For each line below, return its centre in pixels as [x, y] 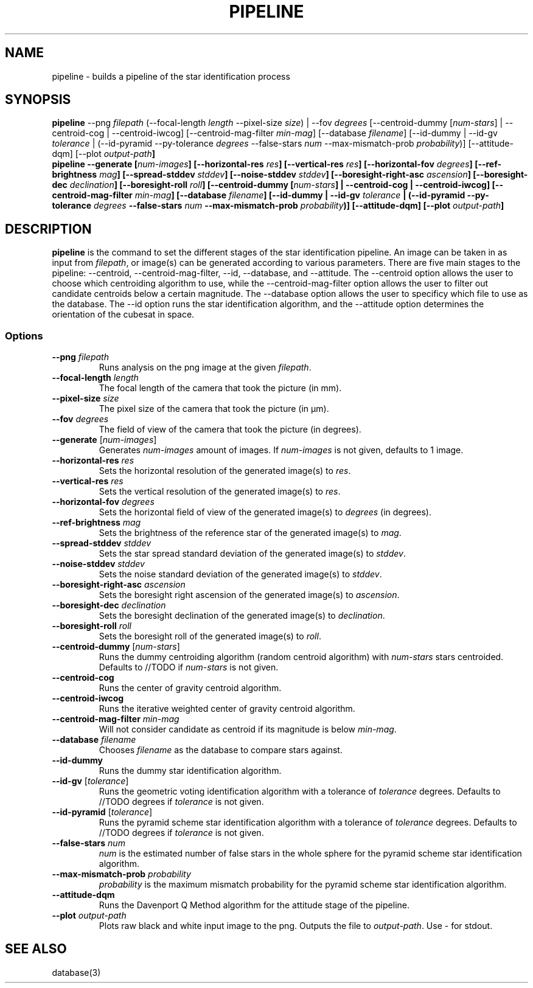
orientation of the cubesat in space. [123, 315]
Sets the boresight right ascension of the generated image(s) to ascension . [249, 595]
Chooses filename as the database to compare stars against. [221, 750]
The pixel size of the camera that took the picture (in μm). [214, 409]
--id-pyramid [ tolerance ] [102, 812]
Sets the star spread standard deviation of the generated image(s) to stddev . [252, 554]
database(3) [76, 972]
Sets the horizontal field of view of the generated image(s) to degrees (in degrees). [265, 512]
